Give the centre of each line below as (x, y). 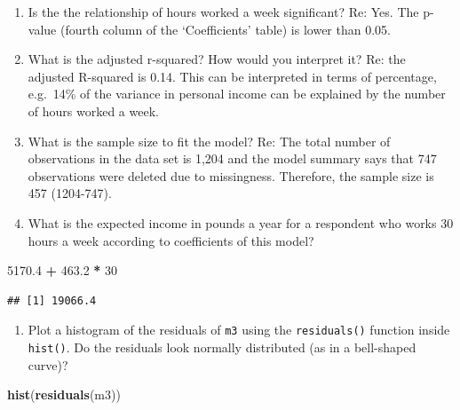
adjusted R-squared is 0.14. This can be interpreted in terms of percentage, (232, 76)
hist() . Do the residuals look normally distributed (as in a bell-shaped (222, 347)
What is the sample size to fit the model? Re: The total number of (209, 141)
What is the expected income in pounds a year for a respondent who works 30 (241, 222)
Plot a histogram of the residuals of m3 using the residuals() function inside (239, 330)
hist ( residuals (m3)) (64, 394)
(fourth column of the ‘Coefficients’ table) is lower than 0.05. (225, 29)
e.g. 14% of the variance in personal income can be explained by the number (237, 94)
